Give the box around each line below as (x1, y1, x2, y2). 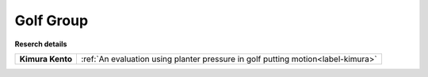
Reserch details (14, 39, 67, 49)
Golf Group (14, 12, 89, 29)
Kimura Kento (19, 53, 73, 64)
